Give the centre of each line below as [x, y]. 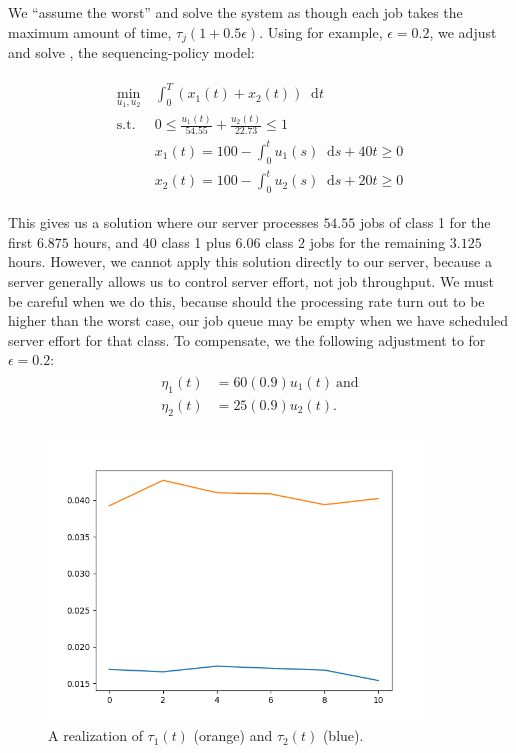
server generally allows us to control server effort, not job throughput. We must [251, 280]
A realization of [95, 735]
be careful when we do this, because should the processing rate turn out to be [246, 300]
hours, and [106, 241]
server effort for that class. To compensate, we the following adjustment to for [247, 339]
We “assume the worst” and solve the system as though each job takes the [235, 12]
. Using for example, [321, 31]
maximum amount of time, [90, 31]
